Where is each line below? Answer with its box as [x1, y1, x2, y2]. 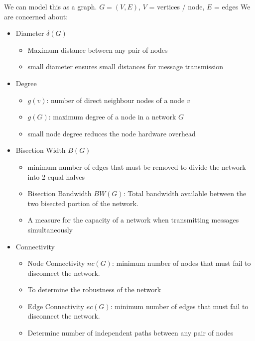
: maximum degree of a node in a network [48, 112, 176, 122]
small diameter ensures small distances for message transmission [27, 61, 224, 72]
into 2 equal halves [27, 171, 85, 182]
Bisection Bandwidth [27, 188, 92, 199]
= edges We [214, 1, 251, 11]
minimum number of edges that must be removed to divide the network [27, 161, 246, 172]
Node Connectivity [27, 258, 85, 268]
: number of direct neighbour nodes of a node [46, 95, 185, 105]
